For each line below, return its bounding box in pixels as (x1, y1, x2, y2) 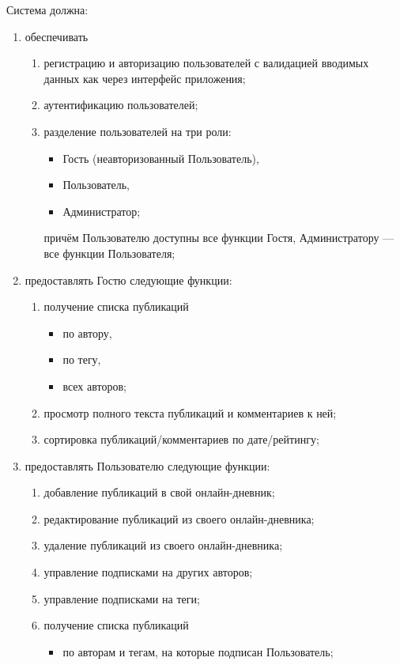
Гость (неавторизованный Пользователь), (62, 149, 259, 166)
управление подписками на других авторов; (43, 564, 253, 580)
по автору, (62, 324, 112, 341)
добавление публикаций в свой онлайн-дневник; (43, 484, 275, 501)
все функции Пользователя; (43, 244, 175, 261)
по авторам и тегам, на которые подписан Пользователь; (62, 643, 334, 659)
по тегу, (62, 351, 101, 368)
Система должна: (6, 2, 89, 17)
